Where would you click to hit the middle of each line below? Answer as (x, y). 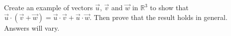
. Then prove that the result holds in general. (159, 17)
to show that (169, 7)
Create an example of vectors (49, 7)
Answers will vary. (32, 27)
